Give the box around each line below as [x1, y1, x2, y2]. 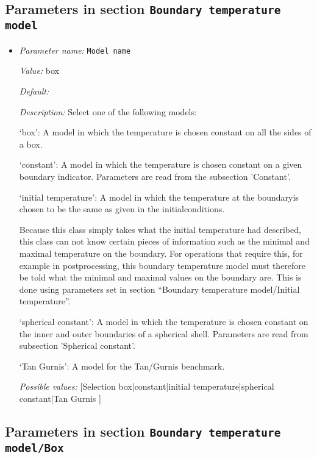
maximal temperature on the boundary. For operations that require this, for [19, 246, 303, 259]
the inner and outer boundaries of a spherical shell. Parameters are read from [19, 327, 308, 340]
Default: [19, 85, 49, 97]
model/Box [5, 441, 64, 454]
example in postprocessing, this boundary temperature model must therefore [19, 259, 306, 271]
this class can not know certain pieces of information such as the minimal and [19, 235, 310, 248]
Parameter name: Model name [19, 43, 131, 56]
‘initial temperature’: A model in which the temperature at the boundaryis [19, 190, 299, 203]
